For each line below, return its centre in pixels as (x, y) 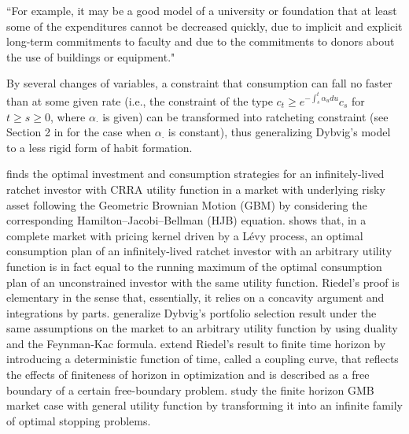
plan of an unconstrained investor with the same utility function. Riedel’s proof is (203, 282)
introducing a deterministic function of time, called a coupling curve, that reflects (203, 359)
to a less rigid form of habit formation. (99, 147)
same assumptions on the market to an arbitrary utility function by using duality (202, 328)
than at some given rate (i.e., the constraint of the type (140, 100)
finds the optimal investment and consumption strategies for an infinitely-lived (195, 174)
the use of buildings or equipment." (91, 56)
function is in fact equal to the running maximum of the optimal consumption (194, 266)
